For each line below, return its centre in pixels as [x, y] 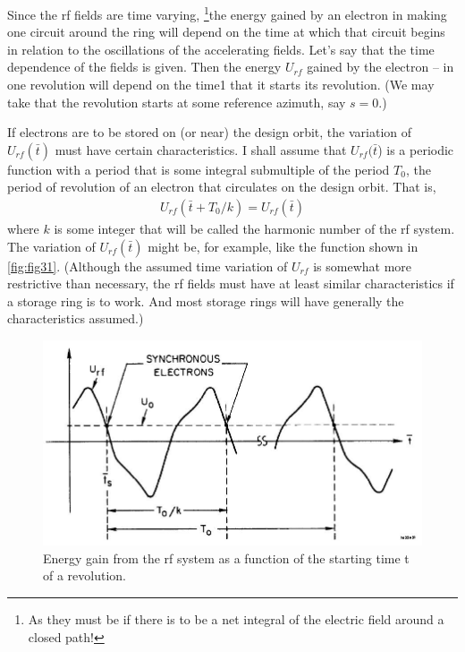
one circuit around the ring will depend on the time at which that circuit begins [226, 32]
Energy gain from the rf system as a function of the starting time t [226, 558]
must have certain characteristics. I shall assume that [201, 149]
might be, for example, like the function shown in [283, 246]
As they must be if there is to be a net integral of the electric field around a [236, 618]
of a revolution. [85, 575]
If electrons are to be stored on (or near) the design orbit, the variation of [210, 132]
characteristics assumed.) [76, 318]
